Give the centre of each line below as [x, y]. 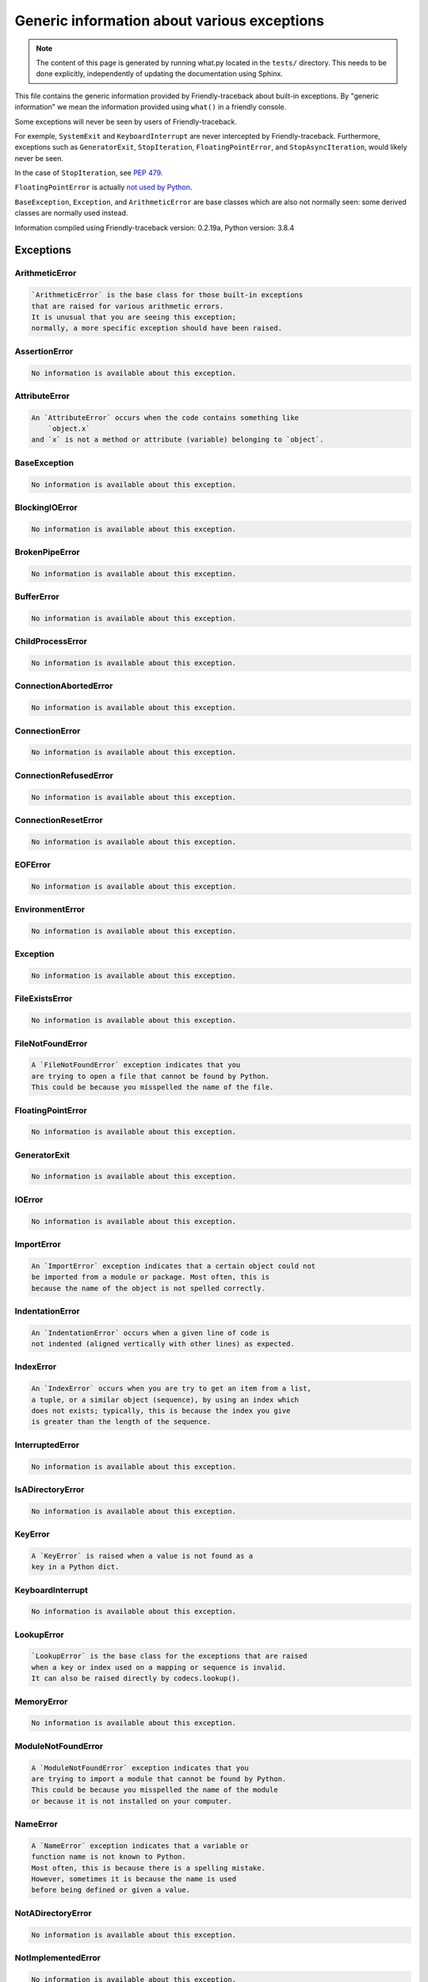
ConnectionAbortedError [64, 686]
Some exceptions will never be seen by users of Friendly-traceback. [126, 121]
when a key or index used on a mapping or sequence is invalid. [159, 1667]
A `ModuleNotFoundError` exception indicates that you [140, 1768]
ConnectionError [48, 731]
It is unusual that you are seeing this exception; [134, 317]
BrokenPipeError [47, 553]
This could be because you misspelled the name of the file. [153, 1087]
